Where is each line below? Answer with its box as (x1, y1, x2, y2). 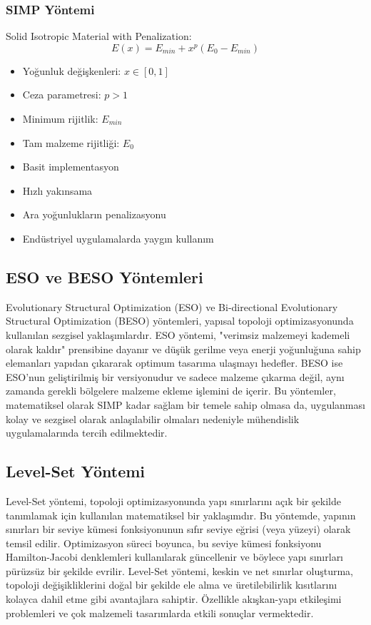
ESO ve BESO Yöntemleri (6, 265, 203, 288)
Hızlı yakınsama (22, 183, 93, 198)
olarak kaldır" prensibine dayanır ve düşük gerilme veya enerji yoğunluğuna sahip (6, 341, 361, 356)
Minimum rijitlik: (22, 111, 98, 126)
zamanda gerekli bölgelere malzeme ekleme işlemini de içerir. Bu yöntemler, (6, 383, 336, 398)
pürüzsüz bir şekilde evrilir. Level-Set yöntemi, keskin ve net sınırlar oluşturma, (6, 563, 353, 578)
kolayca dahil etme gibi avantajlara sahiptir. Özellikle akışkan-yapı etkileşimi (6, 591, 342, 606)
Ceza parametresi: (22, 87, 101, 102)
